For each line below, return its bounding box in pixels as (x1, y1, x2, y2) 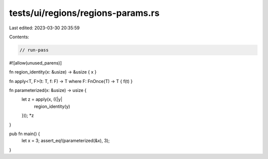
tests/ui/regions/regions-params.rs (9, 7, 160, 18)
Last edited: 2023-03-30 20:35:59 (9, 25, 80, 31)
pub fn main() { (9, 131, 40, 137)
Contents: (9, 34, 29, 40)
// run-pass (19, 47, 49, 53)
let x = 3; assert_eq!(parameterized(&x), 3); (21, 138, 110, 144)
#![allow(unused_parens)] (9, 60, 62, 66)
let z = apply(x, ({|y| (21, 96, 63, 102)
